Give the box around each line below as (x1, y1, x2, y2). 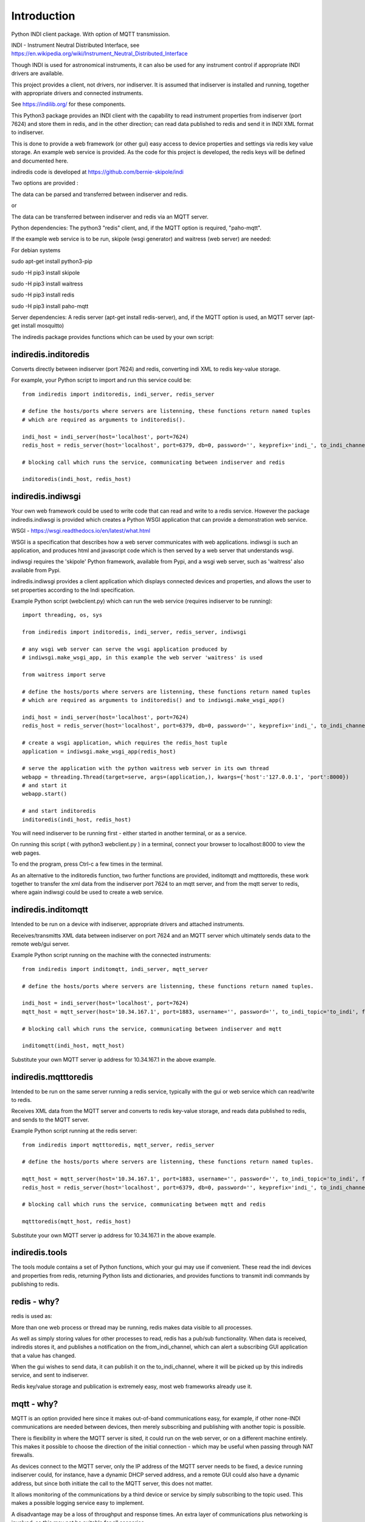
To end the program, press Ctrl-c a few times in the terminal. (11, 860, 164, 868)
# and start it (22, 782, 68, 789)
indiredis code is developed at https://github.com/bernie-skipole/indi (11, 168, 184, 176)
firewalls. (11, 1451, 35, 1459)
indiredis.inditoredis (11, 349, 90, 359)
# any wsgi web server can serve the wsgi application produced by (22, 645, 228, 653)
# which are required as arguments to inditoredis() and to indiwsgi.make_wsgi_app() (22, 697, 285, 704)
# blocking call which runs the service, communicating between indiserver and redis (22, 458, 285, 466)
